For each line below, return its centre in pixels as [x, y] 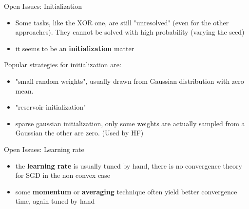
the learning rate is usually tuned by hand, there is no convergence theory [129, 165]
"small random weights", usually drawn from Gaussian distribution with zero [130, 81]
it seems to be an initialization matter [75, 48]
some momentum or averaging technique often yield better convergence [126, 191]
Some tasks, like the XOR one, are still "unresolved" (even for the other [122, 22]
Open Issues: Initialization [43, 6]
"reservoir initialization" [51, 107]
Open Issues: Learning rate [44, 149]
